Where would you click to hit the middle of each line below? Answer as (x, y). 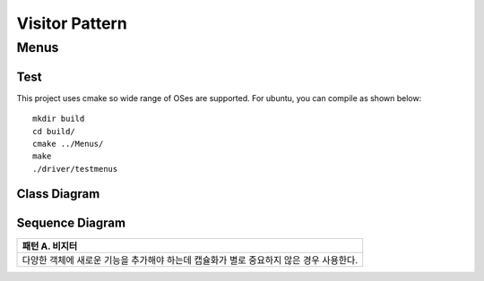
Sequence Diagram (71, 222)
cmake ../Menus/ (68, 144)
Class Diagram (58, 194)
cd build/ (54, 131)
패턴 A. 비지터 (50, 246)
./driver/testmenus (75, 169)
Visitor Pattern (72, 23)
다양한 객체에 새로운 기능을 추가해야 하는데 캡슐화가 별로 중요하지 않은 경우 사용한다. (190, 260)
